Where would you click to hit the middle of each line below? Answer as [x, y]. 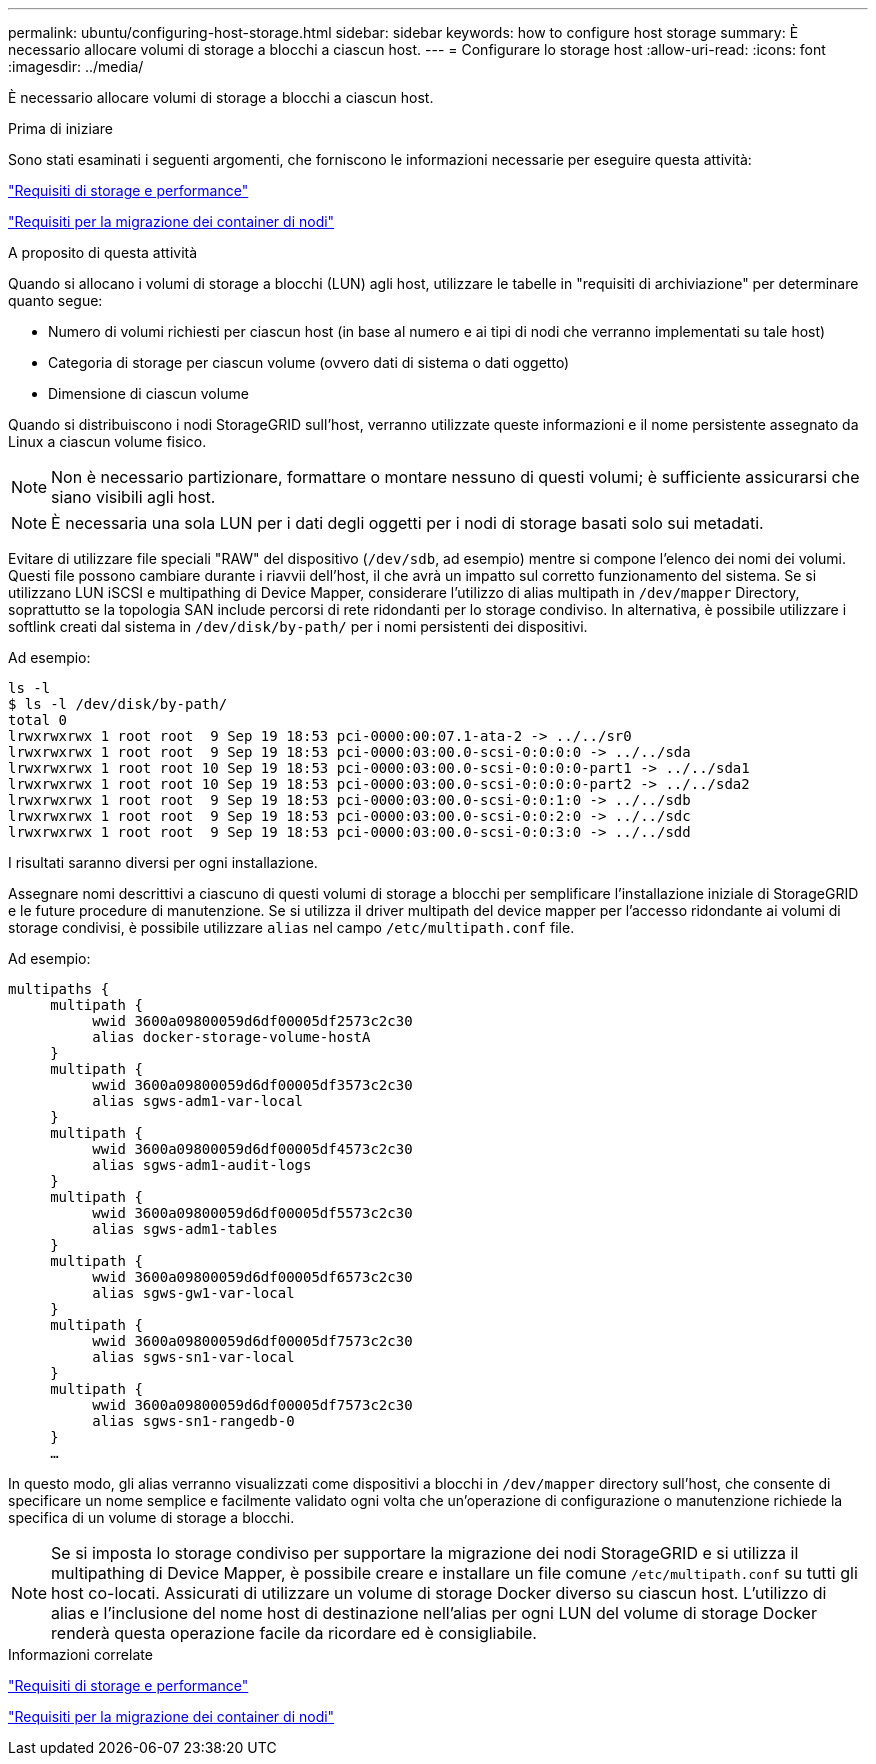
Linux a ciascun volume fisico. [107, 441]
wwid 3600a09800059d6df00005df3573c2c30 [252, 1085]
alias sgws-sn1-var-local [193, 1357]
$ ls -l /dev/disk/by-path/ [118, 704]
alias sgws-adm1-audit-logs [202, 1165]
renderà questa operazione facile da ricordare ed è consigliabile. [294, 1633]
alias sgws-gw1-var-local [193, 1293]
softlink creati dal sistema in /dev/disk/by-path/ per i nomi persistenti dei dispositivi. [298, 626]
